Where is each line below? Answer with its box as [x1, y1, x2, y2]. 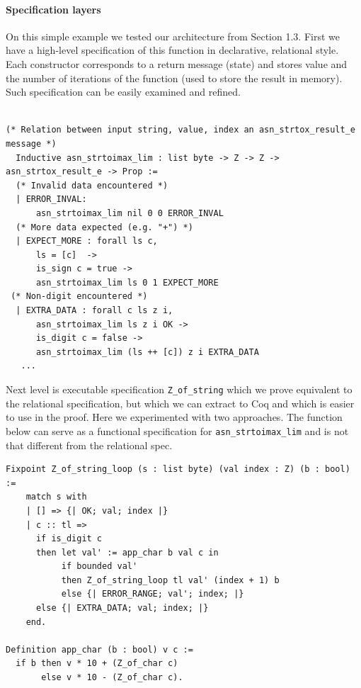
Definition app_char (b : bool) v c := [6, 644, 193, 655]
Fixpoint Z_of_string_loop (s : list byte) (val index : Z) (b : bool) [6, 464, 350, 475]
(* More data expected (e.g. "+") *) [16, 222, 193, 232]
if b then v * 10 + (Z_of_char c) [16, 658, 178, 669]
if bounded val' [61, 561, 138, 572]
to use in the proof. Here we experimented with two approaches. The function [6, 410, 343, 424]
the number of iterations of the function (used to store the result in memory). [6, 70, 343, 85]
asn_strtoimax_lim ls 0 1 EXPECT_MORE [35, 277, 219, 288]
